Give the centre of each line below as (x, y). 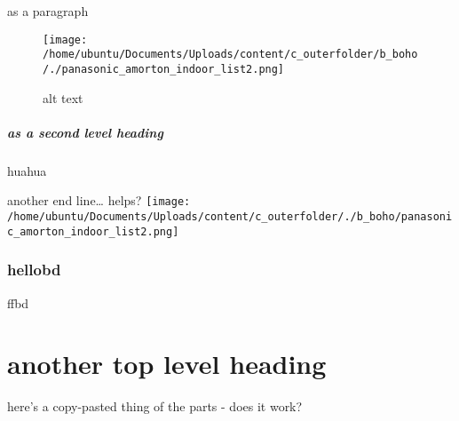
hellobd (34, 270)
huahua (27, 170)
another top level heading (167, 364)
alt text (63, 97)
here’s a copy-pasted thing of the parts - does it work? (155, 406)
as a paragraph (48, 11)
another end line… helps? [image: (99, 200)
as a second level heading (85, 132)
